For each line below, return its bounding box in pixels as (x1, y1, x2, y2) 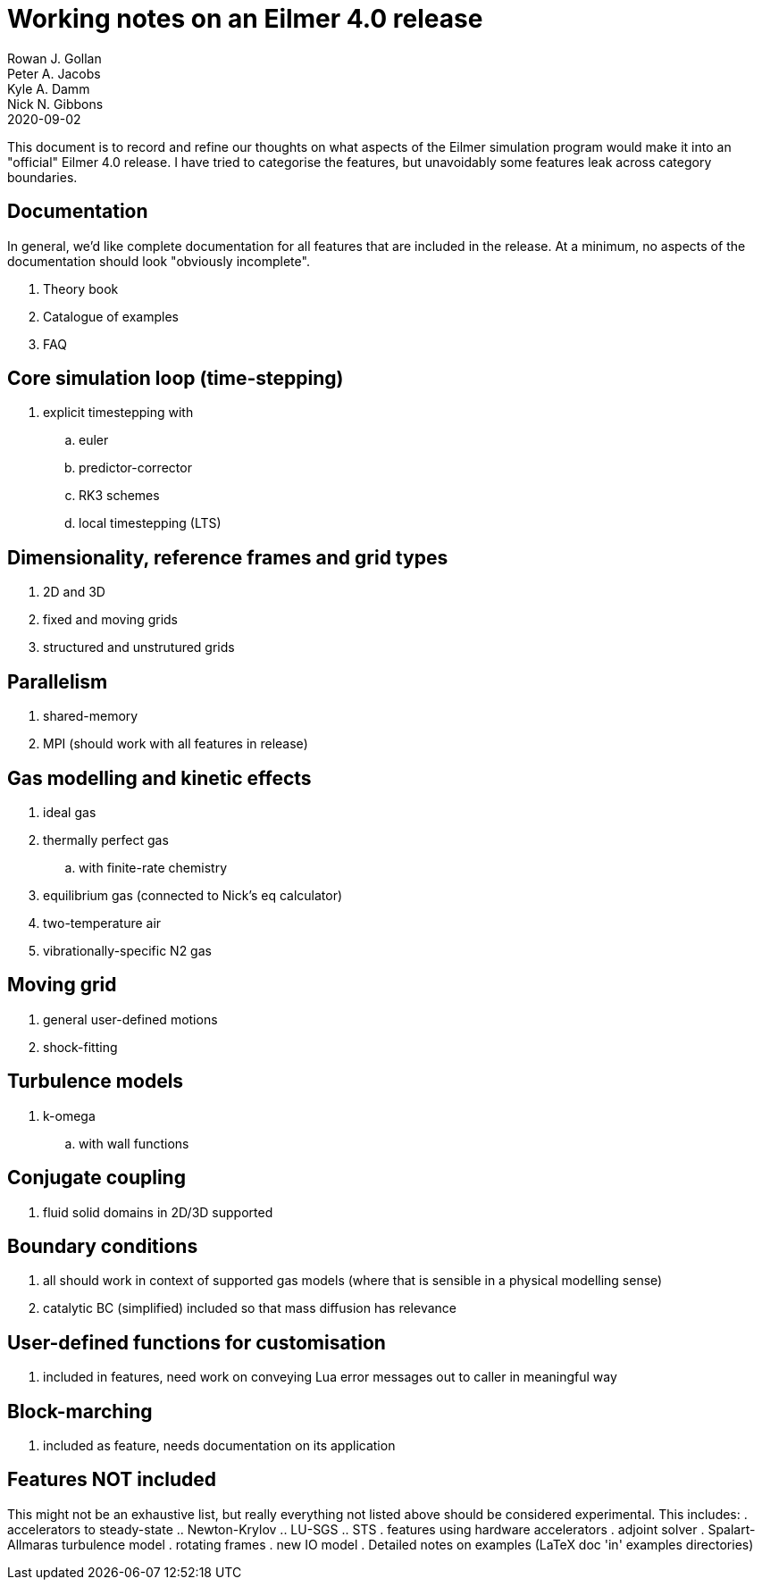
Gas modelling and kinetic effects (7, 766, 312, 789)
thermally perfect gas (43, 831, 169, 848)
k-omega (43, 1107, 96, 1123)
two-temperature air (43, 915, 162, 931)
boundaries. (7, 169, 78, 185)
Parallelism (7, 670, 108, 693)
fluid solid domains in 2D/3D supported (43, 1204, 273, 1220)
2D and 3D (43, 584, 105, 600)
